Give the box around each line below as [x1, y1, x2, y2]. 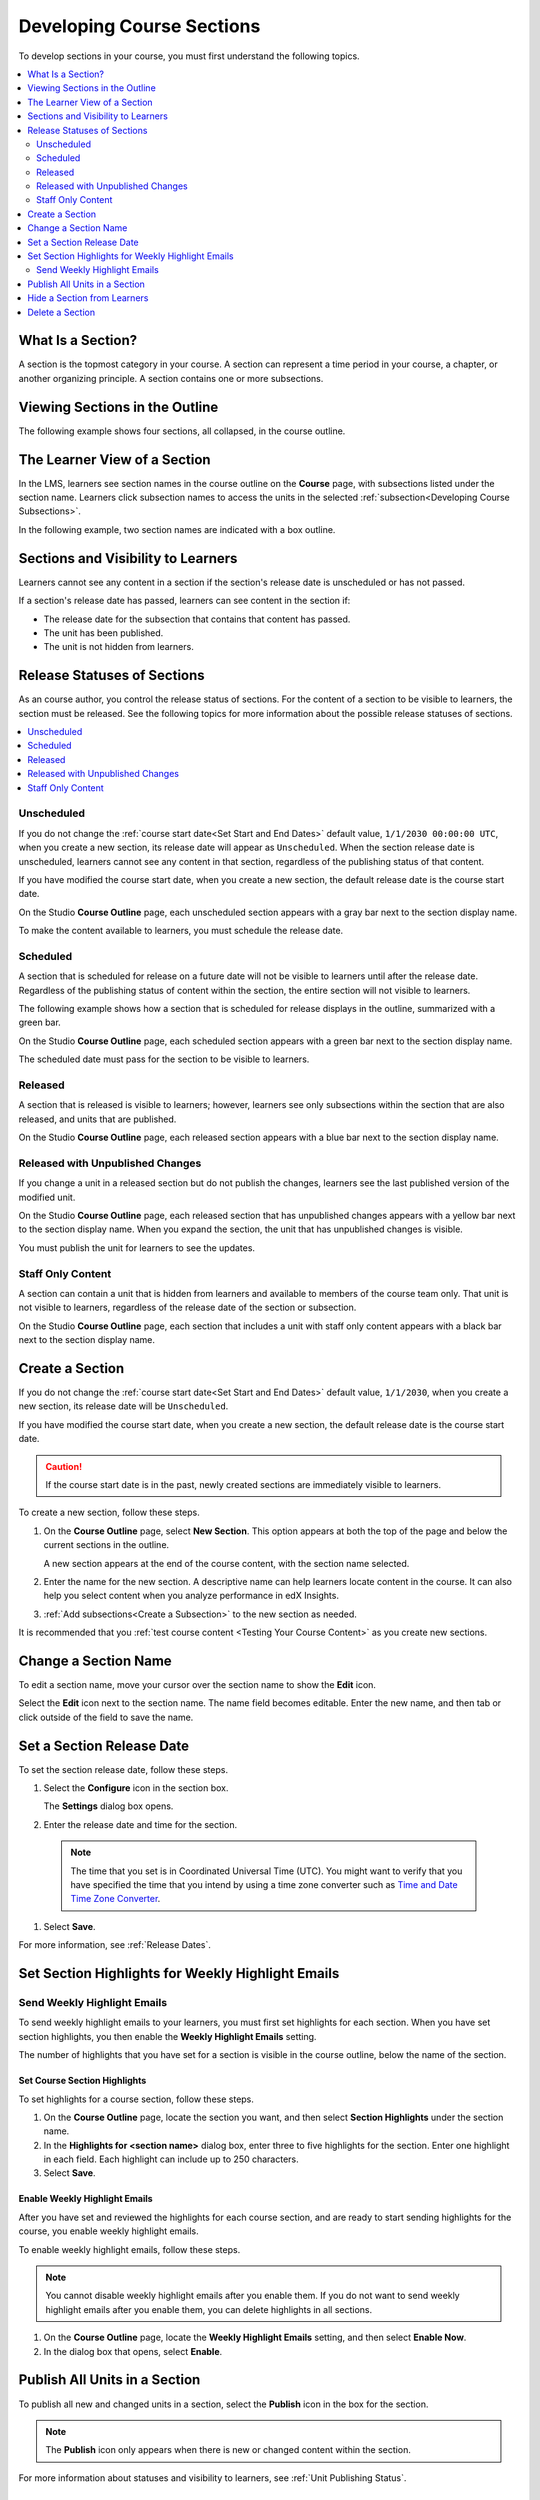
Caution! [45, 1460, 83, 1472]
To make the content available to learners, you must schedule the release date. [18, 925, 344, 937]
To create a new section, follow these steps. [18, 1506, 200, 1519]
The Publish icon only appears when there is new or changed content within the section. [45, 2444, 412, 2456]
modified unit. [18, 1191, 76, 1203]
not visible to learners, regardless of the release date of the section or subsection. [18, 1301, 357, 1314]
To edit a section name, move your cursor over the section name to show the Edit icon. [18, 1678, 377, 1690]
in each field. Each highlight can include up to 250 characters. [43, 2153, 299, 2165]
